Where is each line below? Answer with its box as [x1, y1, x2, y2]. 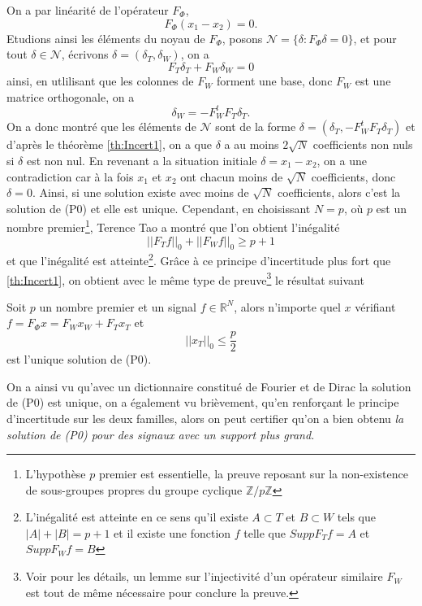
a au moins [224, 136, 279, 153]
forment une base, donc [216, 72, 333, 89]
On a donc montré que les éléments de [6, 118, 196, 135]
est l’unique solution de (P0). [6, 351, 152, 368]
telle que [243, 524, 286, 541]
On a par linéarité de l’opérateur [6, 2, 169, 18]
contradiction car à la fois [6, 168, 134, 185]
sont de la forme [215, 118, 296, 135]
